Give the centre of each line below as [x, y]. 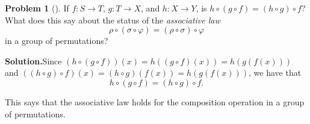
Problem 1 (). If [37, 8]
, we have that [275, 73]
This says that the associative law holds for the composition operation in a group [155, 101]
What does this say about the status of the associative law [113, 20]
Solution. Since [33, 60]
